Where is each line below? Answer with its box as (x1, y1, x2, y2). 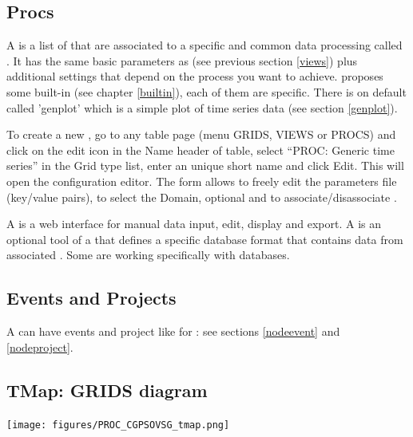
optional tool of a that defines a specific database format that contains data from (6, 230, 403, 247)
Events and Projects (6, 285, 177, 310)
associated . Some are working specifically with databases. (6, 246, 290, 263)
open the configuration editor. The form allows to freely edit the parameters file (6, 172, 397, 189)
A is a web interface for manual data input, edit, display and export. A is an (6, 215, 381, 232)
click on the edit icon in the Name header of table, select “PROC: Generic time (6, 141, 395, 158)
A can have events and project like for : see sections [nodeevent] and (6, 323, 340, 340)
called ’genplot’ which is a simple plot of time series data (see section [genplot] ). (6, 99, 398, 116)
